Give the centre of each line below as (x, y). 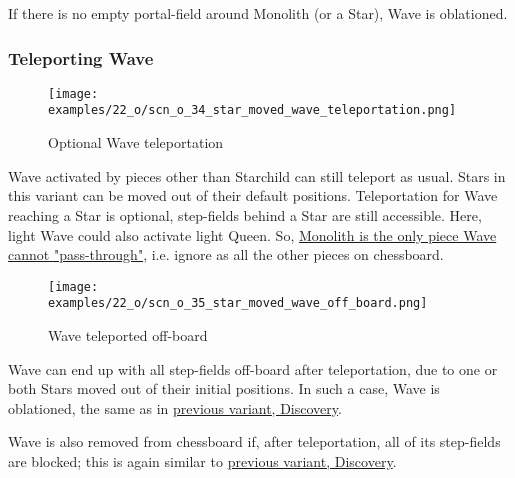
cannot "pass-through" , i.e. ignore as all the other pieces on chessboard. (226, 254)
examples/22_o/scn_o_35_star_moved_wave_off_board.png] (238, 303)
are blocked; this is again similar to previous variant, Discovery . (202, 460)
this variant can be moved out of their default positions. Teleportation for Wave (253, 195)
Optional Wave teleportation (136, 142)
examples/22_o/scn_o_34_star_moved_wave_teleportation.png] (252, 110)
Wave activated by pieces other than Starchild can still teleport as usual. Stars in (257, 175)
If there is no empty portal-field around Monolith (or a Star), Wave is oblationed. (258, 13)
